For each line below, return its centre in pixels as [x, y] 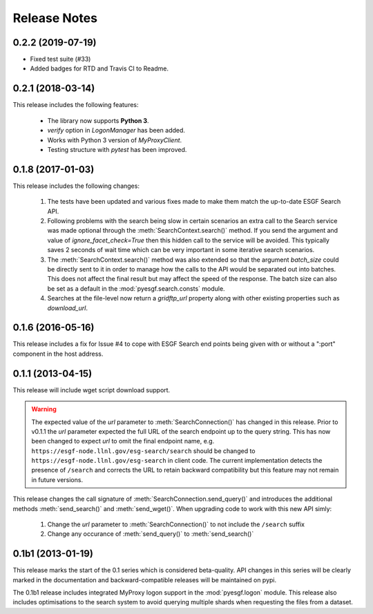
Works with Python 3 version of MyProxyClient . [115, 140]
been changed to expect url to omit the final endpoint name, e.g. [123, 441]
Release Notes [55, 18]
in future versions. [57, 479]
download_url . [68, 308]
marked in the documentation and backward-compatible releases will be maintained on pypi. [145, 579]
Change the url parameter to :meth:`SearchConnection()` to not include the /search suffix [176, 524]
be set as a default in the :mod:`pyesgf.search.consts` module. [136, 288]
